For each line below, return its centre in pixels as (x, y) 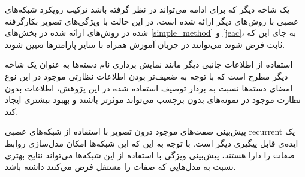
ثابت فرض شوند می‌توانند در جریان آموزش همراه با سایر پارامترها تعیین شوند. (145, 44)
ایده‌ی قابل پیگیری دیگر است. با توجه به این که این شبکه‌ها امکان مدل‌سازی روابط (152, 143)
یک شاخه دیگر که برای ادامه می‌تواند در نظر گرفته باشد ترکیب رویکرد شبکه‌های (147, 9)
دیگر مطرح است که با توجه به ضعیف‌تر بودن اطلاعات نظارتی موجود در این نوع (147, 76)
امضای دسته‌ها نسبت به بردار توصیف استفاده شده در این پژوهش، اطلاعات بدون (149, 88)
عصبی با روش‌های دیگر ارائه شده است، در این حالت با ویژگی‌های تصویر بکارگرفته (152, 21)
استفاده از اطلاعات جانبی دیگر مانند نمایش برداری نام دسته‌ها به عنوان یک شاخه (149, 64)
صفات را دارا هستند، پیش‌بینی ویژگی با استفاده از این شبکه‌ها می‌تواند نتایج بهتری (150, 155)
